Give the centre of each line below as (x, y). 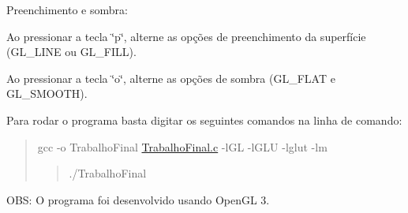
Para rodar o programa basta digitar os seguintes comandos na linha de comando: (204, 120)
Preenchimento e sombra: (67, 9)
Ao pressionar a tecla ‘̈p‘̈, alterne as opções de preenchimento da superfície (186, 36)
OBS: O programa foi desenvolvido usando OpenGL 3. (138, 199)
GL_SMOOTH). (47, 93)
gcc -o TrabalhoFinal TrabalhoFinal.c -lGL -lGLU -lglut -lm (182, 146)
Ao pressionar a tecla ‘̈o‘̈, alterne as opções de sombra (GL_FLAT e (171, 78)
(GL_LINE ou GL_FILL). (71, 52)
